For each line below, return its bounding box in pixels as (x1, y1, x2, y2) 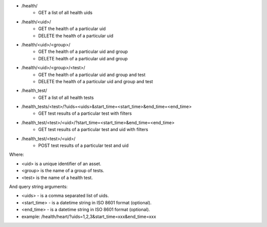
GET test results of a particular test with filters (38, 110, 132, 116)
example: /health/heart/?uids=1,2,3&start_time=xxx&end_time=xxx (21, 213, 156, 220)
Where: (9, 151, 24, 158)
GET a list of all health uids (38, 10, 92, 16)
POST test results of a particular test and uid (38, 142, 129, 148)
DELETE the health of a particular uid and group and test (38, 78, 153, 84)
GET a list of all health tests (38, 94, 94, 100)
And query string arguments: (9, 183, 68, 189)
